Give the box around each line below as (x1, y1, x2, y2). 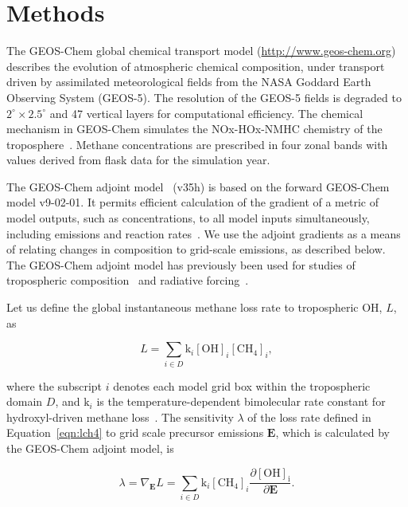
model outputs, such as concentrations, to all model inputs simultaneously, (6, 210, 370, 226)
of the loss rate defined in (247, 408, 371, 425)
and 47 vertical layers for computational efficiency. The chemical (49, 104, 363, 121)
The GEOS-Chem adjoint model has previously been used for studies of (6, 256, 356, 273)
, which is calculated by (275, 424, 390, 441)
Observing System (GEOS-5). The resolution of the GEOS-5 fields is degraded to (6, 88, 402, 105)
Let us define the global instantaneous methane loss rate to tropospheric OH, (6, 299, 383, 316)
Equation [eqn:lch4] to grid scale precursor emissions (6, 424, 264, 441)
